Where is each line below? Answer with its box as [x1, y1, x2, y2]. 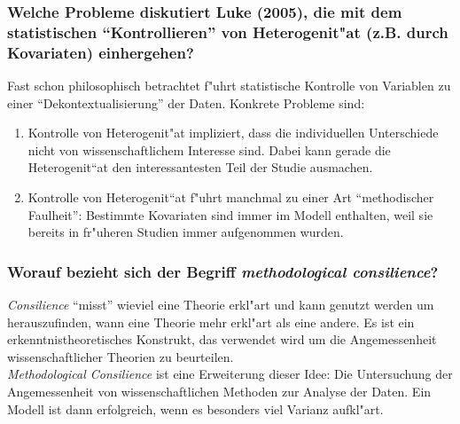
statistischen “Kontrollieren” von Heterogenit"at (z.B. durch [7, 20, 448, 43]
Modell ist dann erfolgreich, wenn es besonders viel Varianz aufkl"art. [7, 399, 384, 418]
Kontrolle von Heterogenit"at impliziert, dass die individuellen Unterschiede [27, 123, 439, 142]
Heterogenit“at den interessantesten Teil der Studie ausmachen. [27, 158, 373, 177]
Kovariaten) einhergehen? [7, 41, 194, 63]
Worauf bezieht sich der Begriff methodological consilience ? [7, 260, 439, 282]
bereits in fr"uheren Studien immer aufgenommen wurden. [27, 223, 344, 241]
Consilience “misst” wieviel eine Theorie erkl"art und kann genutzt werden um [7, 295, 434, 314]
